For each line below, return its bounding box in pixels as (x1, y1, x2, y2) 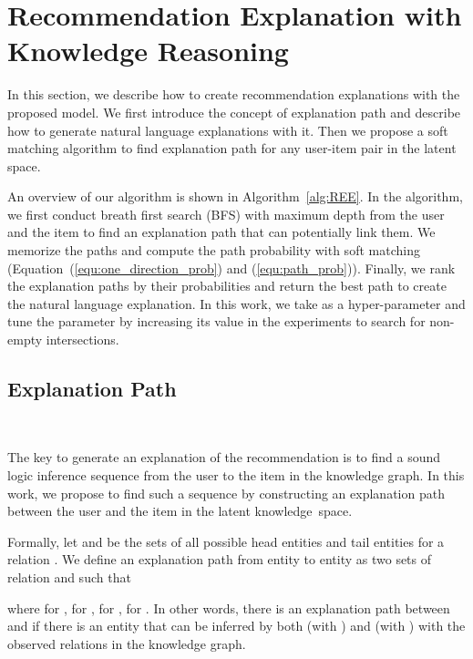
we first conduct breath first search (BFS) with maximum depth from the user (7, 204, 445, 223)
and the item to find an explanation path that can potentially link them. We (7, 222, 436, 242)
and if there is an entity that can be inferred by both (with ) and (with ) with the (7, 616, 466, 635)
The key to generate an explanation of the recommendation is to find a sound (7, 448, 441, 467)
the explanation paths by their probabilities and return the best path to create (7, 276, 447, 295)
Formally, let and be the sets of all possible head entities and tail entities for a (7, 531, 445, 551)
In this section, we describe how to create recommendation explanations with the (7, 85, 460, 104)
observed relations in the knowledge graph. (7, 633, 246, 653)
